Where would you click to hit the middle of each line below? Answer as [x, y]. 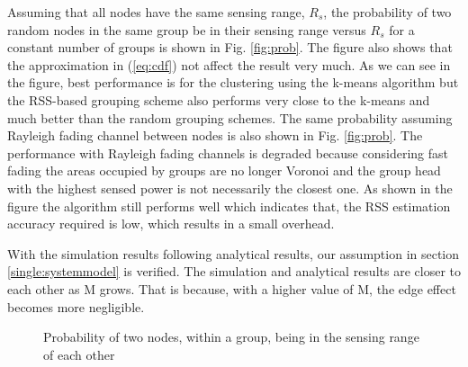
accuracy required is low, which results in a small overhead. [171, 224]
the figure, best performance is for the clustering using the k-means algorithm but [233, 82]
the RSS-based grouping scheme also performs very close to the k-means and [219, 99]
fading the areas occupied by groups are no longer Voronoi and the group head [224, 170]
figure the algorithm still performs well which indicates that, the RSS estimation [229, 206]
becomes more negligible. [76, 306]
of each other [79, 354]
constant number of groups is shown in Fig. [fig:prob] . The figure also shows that [230, 47]
